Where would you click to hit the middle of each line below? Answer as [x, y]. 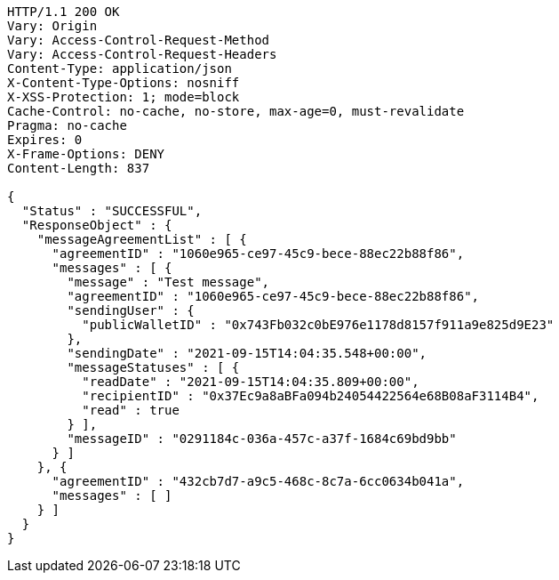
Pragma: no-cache [67, 125]
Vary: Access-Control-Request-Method [139, 40]
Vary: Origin [52, 26]
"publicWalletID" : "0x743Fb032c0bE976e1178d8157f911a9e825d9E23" [318, 325]
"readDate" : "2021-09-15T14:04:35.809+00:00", [251, 382]
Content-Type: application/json [120, 68]
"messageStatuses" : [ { [153, 367]
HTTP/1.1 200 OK [64, 12]
